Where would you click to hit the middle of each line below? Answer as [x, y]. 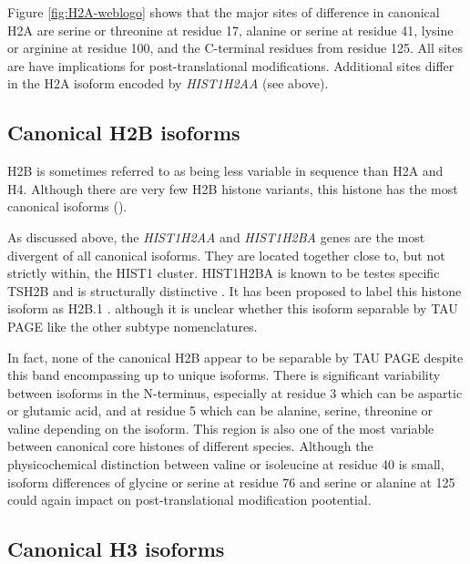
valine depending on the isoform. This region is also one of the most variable [221, 428]
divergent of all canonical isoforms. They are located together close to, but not [226, 255]
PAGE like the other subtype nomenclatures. [133, 326]
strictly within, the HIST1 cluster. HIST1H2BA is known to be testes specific [224, 273]
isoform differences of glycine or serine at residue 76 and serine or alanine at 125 [231, 482]
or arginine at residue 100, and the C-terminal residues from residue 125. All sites [235, 48]
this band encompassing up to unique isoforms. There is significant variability [224, 375]
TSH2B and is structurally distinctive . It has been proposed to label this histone [235, 290]
